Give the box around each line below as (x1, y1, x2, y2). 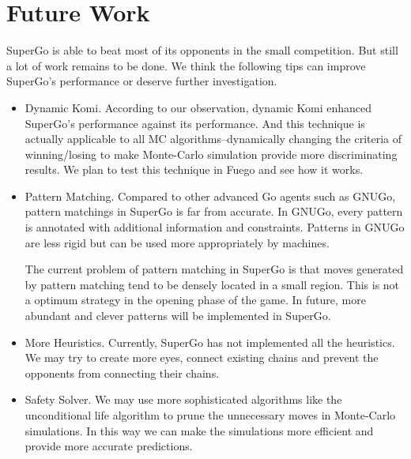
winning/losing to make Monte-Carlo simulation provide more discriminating (25, 145, 398, 162)
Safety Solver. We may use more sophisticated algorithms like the (25, 391, 342, 408)
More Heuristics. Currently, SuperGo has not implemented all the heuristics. (25, 333, 395, 350)
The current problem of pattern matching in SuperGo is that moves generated (25, 261, 404, 277)
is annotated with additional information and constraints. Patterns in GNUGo (25, 219, 405, 235)
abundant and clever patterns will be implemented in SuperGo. (25, 307, 331, 324)
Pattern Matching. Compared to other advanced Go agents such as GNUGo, (25, 187, 396, 204)
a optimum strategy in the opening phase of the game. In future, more (25, 292, 366, 308)
